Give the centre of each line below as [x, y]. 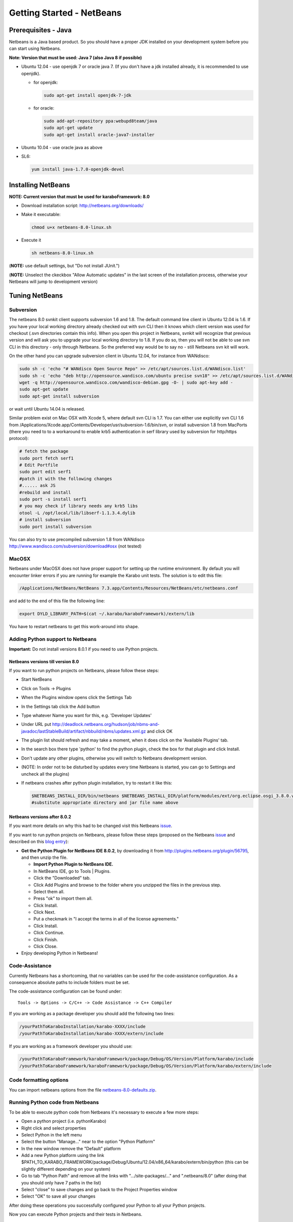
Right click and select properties [54, 1128]
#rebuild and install [45, 492]
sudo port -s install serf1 [53, 499]
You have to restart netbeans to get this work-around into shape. [74, 627]
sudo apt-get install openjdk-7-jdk [88, 95]
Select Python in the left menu [52, 1135]
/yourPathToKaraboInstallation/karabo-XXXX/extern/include [91, 1033]
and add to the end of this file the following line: [57, 601]
